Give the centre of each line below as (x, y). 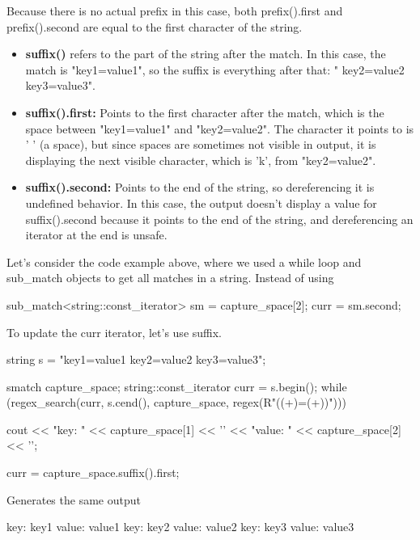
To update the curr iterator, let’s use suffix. (114, 332)
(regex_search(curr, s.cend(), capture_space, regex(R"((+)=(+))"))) (176, 402)
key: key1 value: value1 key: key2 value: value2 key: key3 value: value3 (180, 527)
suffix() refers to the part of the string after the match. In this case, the (206, 54)
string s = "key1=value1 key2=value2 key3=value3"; (136, 359)
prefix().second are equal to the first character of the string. (155, 26)
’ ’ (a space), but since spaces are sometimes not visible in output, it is (201, 144)
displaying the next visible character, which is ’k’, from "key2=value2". (201, 160)
